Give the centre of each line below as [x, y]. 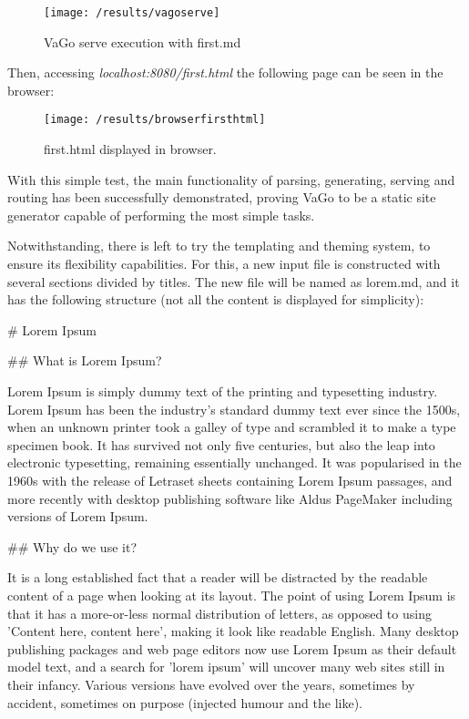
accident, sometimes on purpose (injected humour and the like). [185, 702]
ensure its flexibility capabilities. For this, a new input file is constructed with [224, 264]
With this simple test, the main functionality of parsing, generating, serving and [231, 179]
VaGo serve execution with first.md [143, 41]
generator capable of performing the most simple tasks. [161, 215]
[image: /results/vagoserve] [132, 13]
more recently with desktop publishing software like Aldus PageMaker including [230, 498]
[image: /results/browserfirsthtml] [155, 120]
